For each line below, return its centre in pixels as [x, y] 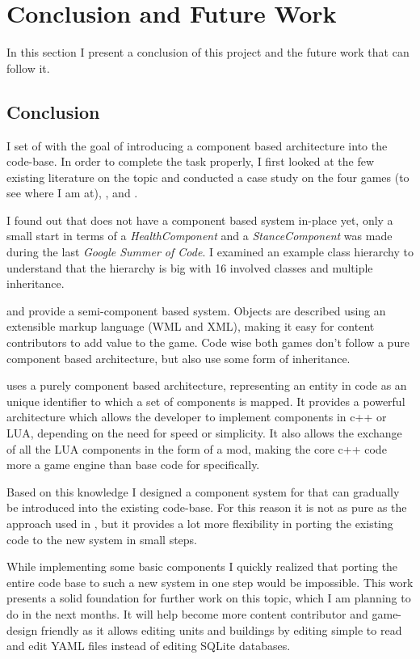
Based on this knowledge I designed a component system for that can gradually [203, 491]
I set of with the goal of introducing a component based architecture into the [197, 145]
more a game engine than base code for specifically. [133, 465]
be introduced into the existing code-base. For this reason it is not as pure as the [207, 507]
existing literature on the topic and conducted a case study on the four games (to [208, 177]
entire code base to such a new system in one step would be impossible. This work [210, 582]
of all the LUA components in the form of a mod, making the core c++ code [197, 448]
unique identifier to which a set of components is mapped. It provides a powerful [206, 401]
